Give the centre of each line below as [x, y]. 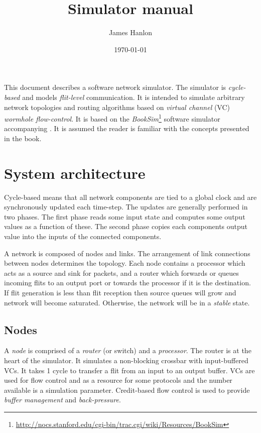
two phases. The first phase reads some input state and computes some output [125, 216]
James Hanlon [130, 32]
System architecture [75, 173]
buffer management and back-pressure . [62, 400]
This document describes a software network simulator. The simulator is [115, 87]
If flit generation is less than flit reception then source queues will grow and [120, 292]
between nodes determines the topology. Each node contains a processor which [125, 263]
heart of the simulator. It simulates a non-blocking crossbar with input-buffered [126, 360]
